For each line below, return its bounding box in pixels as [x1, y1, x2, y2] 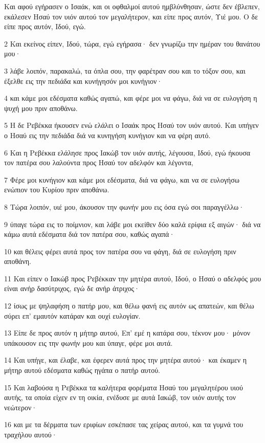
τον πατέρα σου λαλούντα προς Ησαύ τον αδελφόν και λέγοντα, [4, 157, 193, 168]
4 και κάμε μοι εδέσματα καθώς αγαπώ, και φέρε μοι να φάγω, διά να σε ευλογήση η [4, 93, 257, 103]
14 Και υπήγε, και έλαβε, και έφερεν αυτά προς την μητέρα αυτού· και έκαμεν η [4, 355, 247, 365]
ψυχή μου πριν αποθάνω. [4, 102, 78, 113]
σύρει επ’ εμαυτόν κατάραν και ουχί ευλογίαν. [4, 310, 141, 321]
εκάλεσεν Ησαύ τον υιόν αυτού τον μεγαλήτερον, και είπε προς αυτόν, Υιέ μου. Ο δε [4, 11, 258, 21]
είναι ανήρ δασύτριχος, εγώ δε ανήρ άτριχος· [4, 283, 140, 294]
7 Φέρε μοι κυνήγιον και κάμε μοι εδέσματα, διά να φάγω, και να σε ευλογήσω [4, 174, 239, 185]
